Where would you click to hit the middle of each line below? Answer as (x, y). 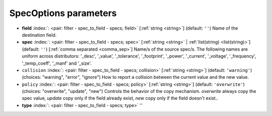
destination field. (39, 35)
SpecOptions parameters (63, 13)
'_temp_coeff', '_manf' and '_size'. (57, 63)
